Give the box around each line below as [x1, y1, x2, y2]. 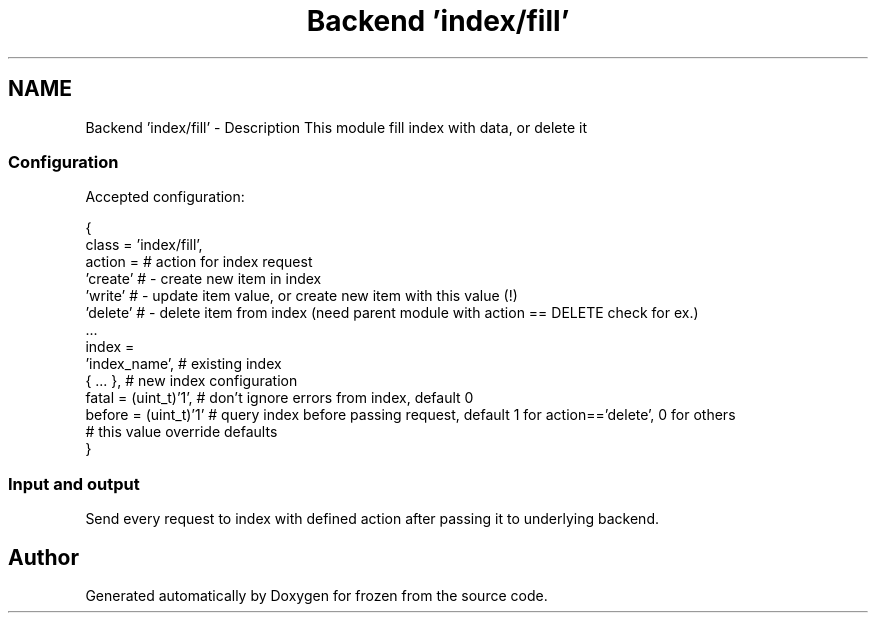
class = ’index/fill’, [85, 236, 203, 254]
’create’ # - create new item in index [85, 270, 322, 288]
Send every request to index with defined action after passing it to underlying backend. [85, 510, 660, 528]
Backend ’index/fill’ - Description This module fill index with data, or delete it [85, 118, 588, 136]
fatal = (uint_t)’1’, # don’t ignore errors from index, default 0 [85, 389, 474, 407]
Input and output [8, 473, 140, 494]
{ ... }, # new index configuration [85, 372, 298, 390]
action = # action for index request [85, 253, 313, 271]
